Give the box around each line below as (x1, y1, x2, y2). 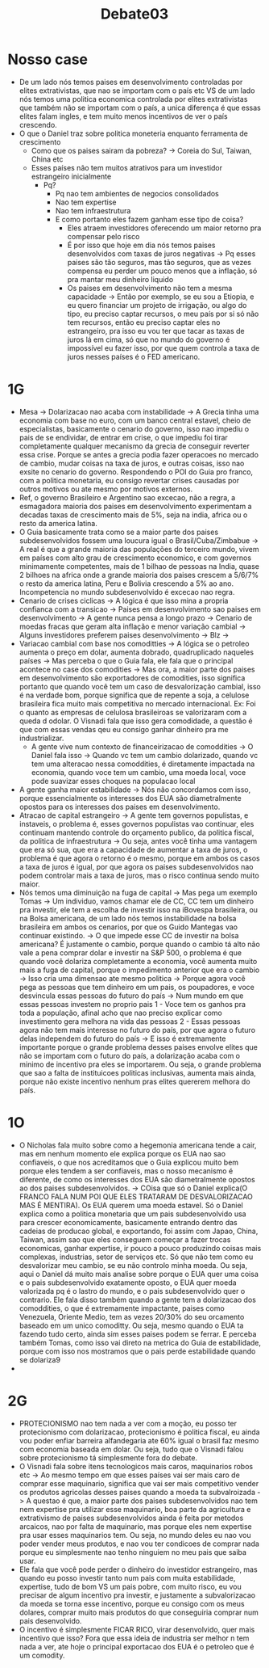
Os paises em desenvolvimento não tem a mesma (67, 283, 233, 293)
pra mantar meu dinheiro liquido (67, 274, 174, 284)
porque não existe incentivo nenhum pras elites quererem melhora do (19, 1076, 250, 1086)
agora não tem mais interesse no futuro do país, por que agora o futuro (19, 1025, 255, 1034)
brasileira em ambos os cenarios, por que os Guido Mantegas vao (19, 922, 238, 932)
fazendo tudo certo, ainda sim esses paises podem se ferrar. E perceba (19, 1329, 257, 1338)
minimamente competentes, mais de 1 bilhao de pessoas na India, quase (19, 561, 259, 571)
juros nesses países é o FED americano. (67, 352, 201, 361)
